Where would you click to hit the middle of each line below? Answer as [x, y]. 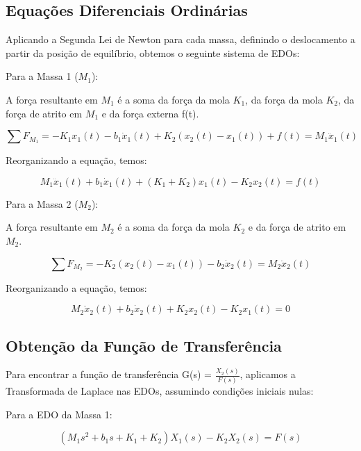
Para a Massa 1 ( [42, 76]
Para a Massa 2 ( [42, 203]
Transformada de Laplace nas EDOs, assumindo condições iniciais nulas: [160, 390]
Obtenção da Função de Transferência [144, 345]
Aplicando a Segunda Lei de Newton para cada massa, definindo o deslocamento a [180, 39]
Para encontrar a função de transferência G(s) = [109, 374]
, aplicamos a [268, 374]
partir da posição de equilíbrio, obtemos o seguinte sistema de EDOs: [153, 52]
